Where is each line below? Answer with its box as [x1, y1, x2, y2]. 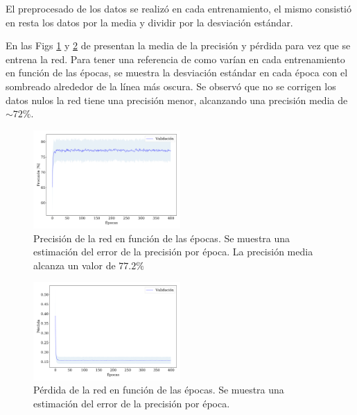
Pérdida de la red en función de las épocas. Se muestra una [33, 382, 284, 397]
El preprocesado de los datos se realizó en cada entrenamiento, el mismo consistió [6, 1, 351, 15]
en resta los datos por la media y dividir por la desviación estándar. [6, 15, 293, 29]
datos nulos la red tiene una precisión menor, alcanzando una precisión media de [6, 92, 348, 107]
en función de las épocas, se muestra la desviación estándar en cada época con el [6, 65, 348, 80]
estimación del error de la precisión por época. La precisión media [33, 244, 313, 259]
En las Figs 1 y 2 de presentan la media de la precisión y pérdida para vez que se [6, 38, 351, 53]
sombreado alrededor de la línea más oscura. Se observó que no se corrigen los [6, 78, 336, 93]
